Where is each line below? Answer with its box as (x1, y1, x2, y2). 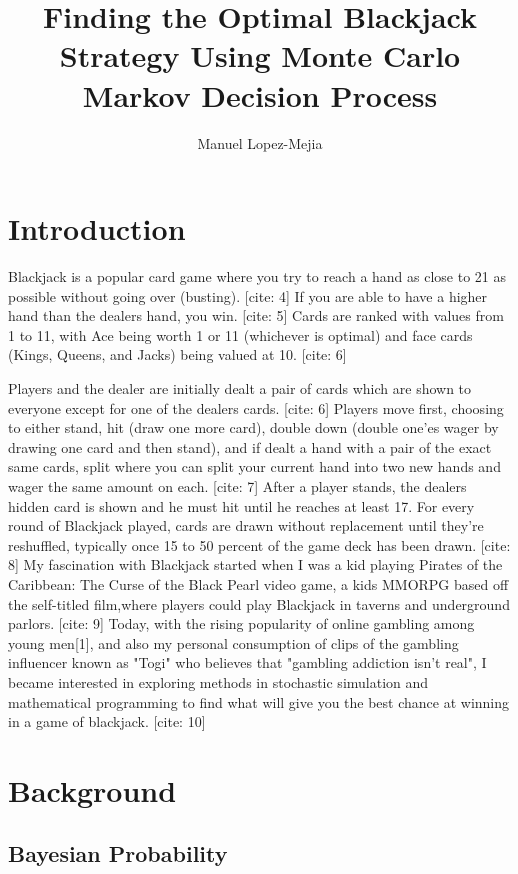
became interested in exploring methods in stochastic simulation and (8, 671, 429, 692)
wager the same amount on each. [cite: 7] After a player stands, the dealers (8, 475, 467, 496)
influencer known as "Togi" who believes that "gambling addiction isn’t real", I (8, 652, 487, 673)
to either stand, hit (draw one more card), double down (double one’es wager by (8, 417, 499, 438)
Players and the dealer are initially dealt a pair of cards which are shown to (8, 378, 472, 398)
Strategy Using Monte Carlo (59, 35, 461, 76)
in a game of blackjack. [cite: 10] (8, 711, 206, 732)
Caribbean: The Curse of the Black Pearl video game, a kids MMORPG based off (8, 573, 509, 594)
